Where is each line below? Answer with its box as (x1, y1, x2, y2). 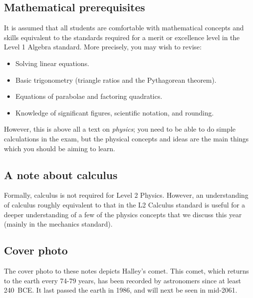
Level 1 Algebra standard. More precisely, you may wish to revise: (4, 42, 202, 52)
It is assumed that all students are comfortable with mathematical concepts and (4, 23, 244, 33)
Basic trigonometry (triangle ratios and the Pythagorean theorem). (15, 74, 217, 85)
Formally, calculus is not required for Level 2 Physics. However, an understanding (4, 190, 249, 200)
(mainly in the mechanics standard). (4, 219, 113, 229)
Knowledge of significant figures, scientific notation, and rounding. (15, 107, 214, 117)
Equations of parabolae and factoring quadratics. (15, 91, 162, 101)
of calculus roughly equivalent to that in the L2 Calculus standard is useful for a (4, 199, 245, 209)
